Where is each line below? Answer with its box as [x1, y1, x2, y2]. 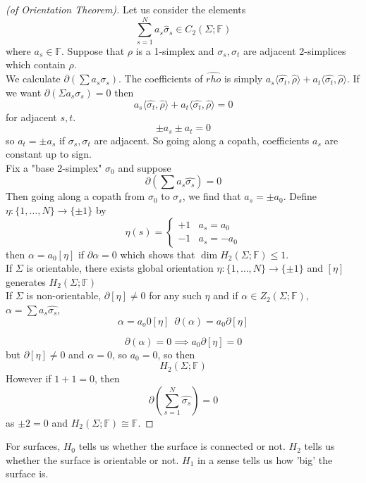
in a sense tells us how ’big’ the [197, 452, 333, 467]
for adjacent [6, 109, 57, 124]
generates [6, 274, 46, 289]
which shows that [120, 246, 195, 261]
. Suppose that [61, 43, 125, 58]
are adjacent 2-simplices [243, 43, 346, 58]
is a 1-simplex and [135, 43, 214, 58]
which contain [6, 57, 66, 72]
